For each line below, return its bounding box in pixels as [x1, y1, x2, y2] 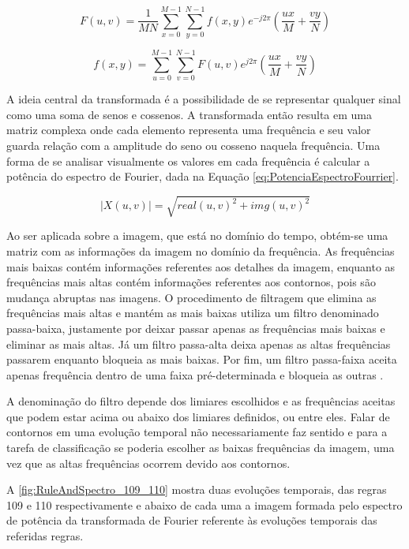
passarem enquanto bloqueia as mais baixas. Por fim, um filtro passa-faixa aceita [6, 351, 397, 368]
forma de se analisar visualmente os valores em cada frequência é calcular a [6, 152, 370, 169]
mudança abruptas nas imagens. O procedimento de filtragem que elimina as [6, 289, 377, 305]
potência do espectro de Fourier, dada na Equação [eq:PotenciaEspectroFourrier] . [6, 168, 399, 185]
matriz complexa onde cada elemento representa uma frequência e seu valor [6, 121, 371, 138]
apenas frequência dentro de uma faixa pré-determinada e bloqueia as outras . [6, 366, 384, 383]
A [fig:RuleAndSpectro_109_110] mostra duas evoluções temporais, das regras [6, 481, 387, 498]
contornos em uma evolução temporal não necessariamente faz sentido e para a [6, 424, 388, 440]
